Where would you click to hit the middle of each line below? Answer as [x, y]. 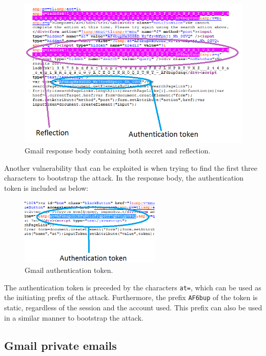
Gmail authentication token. [69, 270]
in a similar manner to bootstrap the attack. [74, 317]
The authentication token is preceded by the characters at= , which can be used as [133, 287]
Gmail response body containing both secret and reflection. [118, 151]
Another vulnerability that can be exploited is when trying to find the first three [131, 167]
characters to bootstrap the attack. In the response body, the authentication [124, 178]
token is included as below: [46, 187]
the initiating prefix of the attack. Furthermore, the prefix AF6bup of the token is [131, 297]
